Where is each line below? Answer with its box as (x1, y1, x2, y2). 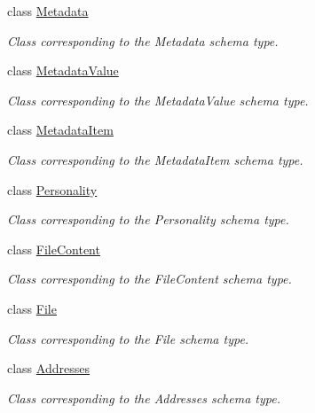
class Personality (7, 180, 98, 199)
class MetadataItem (7, 121, 114, 139)
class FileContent (7, 239, 100, 258)
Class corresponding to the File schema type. (7, 329, 249, 347)
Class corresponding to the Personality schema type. (7, 210, 289, 229)
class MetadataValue (7, 61, 119, 80)
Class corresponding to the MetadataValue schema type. (7, 90, 309, 109)
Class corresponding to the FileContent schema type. (7, 269, 292, 288)
